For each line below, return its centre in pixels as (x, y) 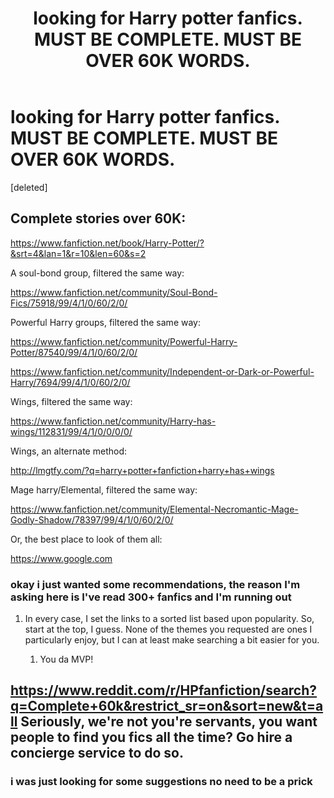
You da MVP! (66, 659)
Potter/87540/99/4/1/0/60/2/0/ (74, 352)
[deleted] (29, 187)
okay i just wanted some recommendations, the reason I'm (155, 584)
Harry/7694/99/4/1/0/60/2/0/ (70, 382)
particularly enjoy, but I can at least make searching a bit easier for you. (172, 640)
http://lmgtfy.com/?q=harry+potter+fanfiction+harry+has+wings (142, 470)
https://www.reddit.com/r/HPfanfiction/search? (164, 690)
